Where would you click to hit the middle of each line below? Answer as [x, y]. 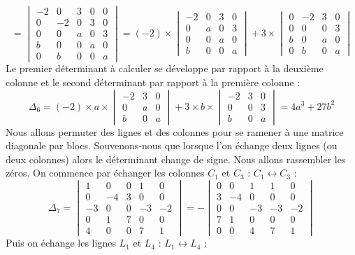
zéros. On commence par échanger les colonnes [105, 173]
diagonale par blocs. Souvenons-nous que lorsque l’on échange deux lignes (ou [172, 145]
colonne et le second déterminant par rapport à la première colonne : [153, 82]
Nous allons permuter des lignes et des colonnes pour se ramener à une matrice [175, 131]
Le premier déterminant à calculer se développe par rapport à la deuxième [165, 68]
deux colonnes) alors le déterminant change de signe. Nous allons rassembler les [176, 159]
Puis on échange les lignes [61, 243]
